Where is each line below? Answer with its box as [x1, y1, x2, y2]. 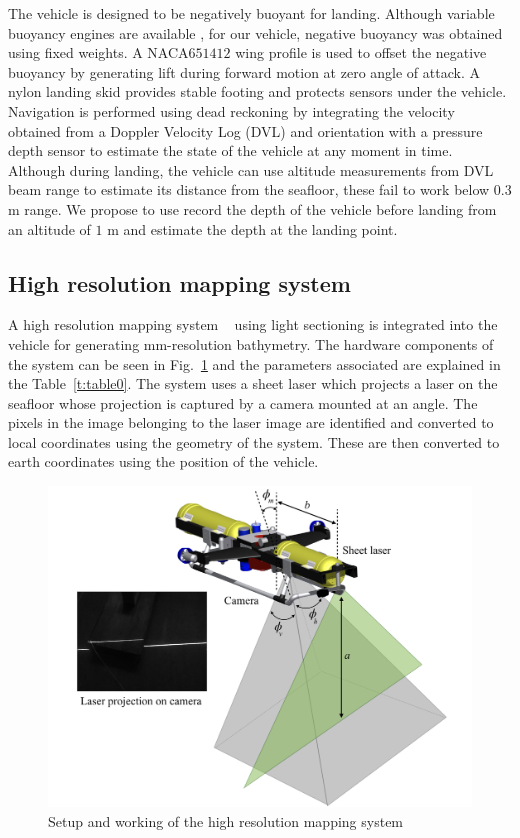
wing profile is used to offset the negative [235, 42, 487, 63]
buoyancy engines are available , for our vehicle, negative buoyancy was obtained [8, 22, 503, 43]
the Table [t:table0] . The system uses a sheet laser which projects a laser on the [8, 373, 498, 394]
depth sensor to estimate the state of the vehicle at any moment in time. [8, 140, 453, 161]
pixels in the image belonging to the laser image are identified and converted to [8, 412, 494, 433]
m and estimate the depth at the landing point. [107, 218, 398, 239]
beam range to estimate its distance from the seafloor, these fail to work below [8, 179, 490, 200]
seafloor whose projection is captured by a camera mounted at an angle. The [8, 392, 478, 413]
